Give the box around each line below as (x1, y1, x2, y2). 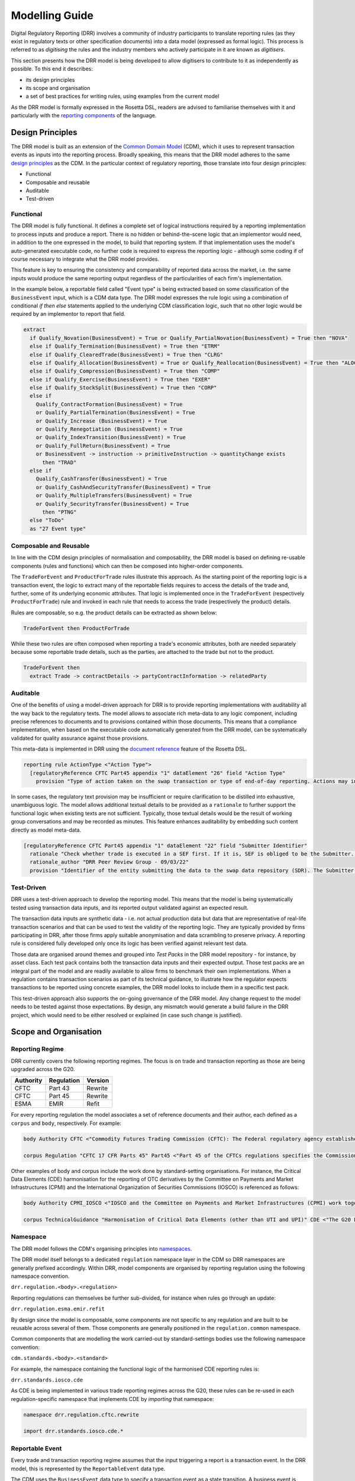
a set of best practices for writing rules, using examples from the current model (25, 92, 220, 100)
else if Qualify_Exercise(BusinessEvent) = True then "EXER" (30, 376, 211, 383)
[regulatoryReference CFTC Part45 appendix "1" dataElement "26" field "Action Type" (30, 770, 286, 776)
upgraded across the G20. (11, 1066, 75, 1073)
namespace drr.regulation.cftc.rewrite (23, 1411, 139, 1418)
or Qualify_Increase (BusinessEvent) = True (35, 418, 167, 424)
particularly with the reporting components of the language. (11, 112, 157, 119)
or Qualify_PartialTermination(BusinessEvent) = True (35, 409, 195, 416)
